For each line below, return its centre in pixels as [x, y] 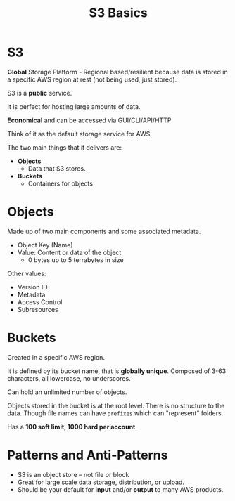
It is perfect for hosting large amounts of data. [74, 106]
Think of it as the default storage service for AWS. [80, 134]
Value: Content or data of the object [69, 252]
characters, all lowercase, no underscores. [69, 378]
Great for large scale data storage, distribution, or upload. [101, 482]
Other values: [27, 273]
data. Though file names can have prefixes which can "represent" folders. [115, 413]
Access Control [40, 302]
